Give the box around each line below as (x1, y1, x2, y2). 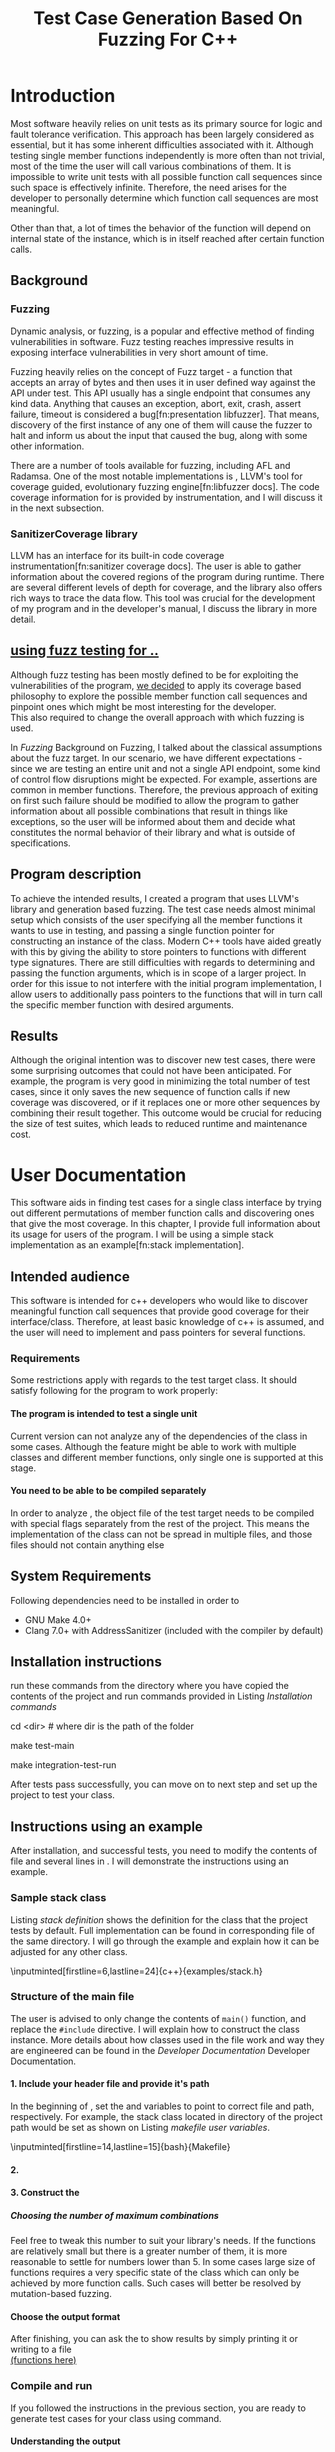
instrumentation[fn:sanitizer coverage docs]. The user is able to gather (10, 560, 302, 572)
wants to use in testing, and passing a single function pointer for (10, 924, 275, 936)
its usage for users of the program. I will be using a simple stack (10, 1228, 274, 1241)
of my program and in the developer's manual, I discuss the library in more (10, 602, 318, 614)
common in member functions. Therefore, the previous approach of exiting (10, 783, 319, 796)
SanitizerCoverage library (10, 527, 138, 541)
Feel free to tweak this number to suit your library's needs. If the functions (10, 2235, 317, 2247)
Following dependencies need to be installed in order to (10, 1594, 240, 1606)
